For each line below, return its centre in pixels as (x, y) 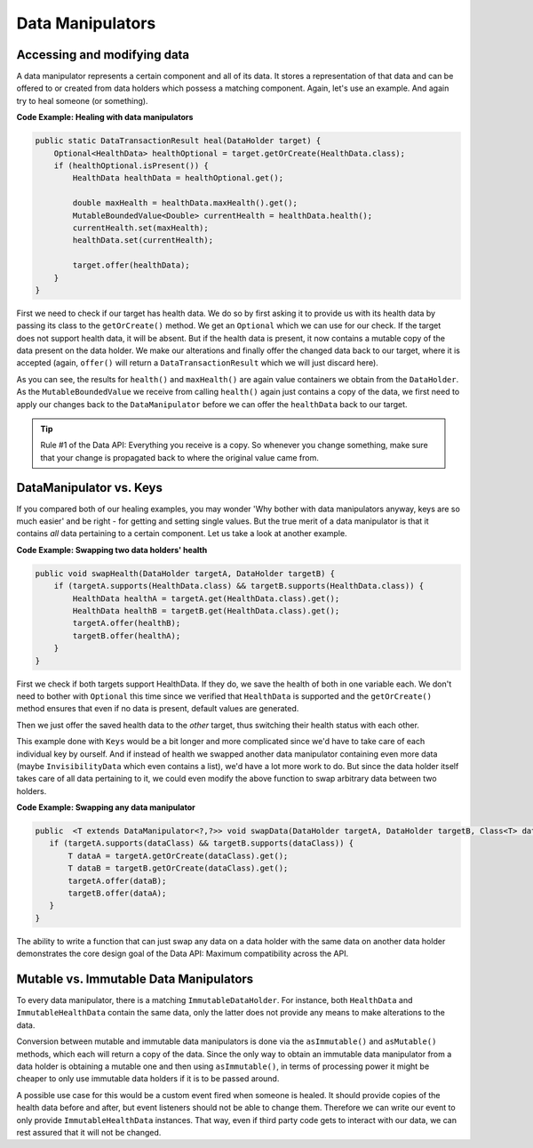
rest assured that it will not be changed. (89, 1132)
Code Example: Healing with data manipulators (105, 117)
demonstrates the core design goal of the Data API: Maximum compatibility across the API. (183, 954)
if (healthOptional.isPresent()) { (131, 166)
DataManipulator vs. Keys (90, 488)
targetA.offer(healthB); (127, 623)
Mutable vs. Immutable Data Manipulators (135, 979)
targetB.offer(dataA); (117, 893)
